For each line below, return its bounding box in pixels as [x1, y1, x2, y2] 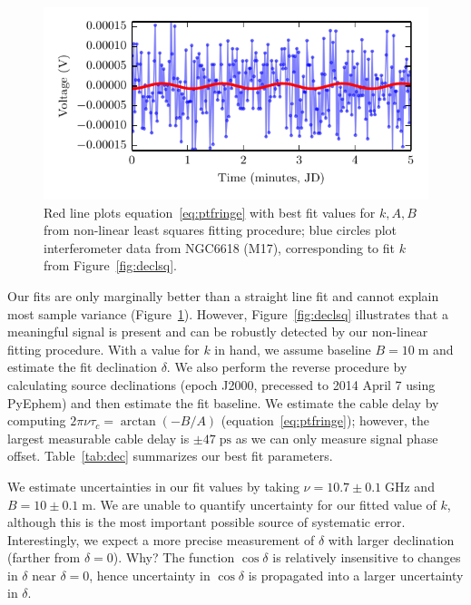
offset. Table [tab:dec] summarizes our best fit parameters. [7, 446, 333, 465]
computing [7, 411, 66, 430]
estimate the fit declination [7, 357, 157, 376]
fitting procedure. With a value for [7, 339, 200, 358]
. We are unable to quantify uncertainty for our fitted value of [92, 494, 437, 513]
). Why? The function [113, 548, 235, 567]
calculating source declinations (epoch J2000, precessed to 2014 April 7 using [7, 375, 436, 394]
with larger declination [328, 530, 455, 549]
